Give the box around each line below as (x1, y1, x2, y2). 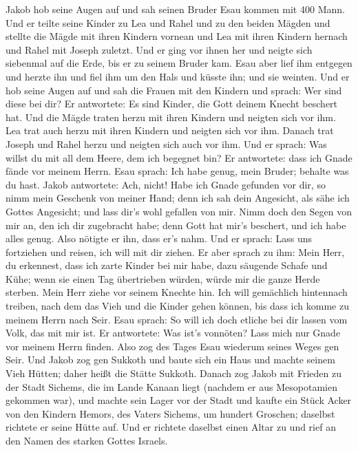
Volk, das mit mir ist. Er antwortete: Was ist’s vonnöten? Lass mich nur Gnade (6, 325, 341, 340)
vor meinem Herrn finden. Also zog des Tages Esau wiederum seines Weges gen (6, 339, 339, 353)
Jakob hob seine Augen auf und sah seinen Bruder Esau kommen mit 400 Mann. (6, 2, 345, 16)
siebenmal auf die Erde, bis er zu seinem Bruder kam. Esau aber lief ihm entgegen (6, 56, 352, 70)
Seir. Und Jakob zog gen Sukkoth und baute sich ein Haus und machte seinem (6, 352, 335, 367)
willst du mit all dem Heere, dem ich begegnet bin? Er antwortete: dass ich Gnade (6, 150, 352, 164)
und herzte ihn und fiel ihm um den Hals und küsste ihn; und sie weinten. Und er (6, 69, 350, 83)
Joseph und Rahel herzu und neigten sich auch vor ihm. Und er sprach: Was (6, 136, 327, 151)
